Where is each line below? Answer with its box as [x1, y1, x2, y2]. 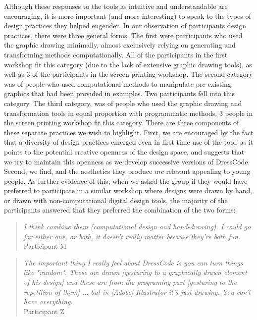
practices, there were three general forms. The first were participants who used [4, 30, 243, 40]
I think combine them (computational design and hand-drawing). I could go [23, 221, 251, 232]
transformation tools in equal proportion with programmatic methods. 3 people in [4, 107, 253, 118]
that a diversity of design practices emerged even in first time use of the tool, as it [4, 137, 254, 147]
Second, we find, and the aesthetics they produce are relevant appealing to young [4, 166, 251, 176]
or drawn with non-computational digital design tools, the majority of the [4, 195, 228, 205]
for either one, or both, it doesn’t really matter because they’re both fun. [23, 231, 241, 241]
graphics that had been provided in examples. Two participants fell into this [4, 88, 235, 99]
